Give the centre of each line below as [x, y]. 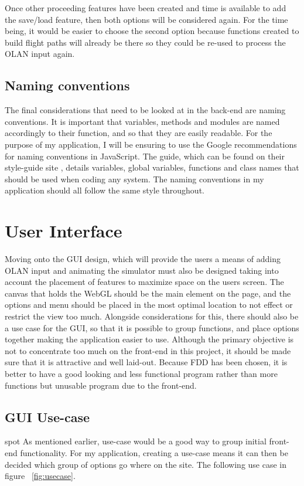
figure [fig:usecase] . [40, 476]
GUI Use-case [47, 417]
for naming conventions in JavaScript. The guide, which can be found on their [145, 156]
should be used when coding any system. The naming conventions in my [134, 179]
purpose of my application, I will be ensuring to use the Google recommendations [151, 144]
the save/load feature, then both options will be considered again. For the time [146, 19]
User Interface [64, 231]
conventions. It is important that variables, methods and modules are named [142, 121]
